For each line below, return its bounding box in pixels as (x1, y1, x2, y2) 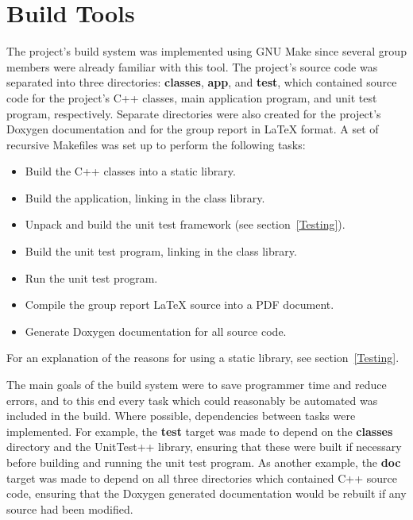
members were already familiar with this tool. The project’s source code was (6, 58, 378, 75)
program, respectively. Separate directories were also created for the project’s (6, 105, 381, 121)
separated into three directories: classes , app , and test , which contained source (6, 74, 397, 91)
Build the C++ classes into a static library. (25, 163, 236, 179)
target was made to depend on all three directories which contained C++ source (6, 469, 397, 486)
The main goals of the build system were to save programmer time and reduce (6, 376, 387, 393)
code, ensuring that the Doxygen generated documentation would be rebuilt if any (6, 485, 407, 502)
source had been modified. (6, 500, 133, 517)
